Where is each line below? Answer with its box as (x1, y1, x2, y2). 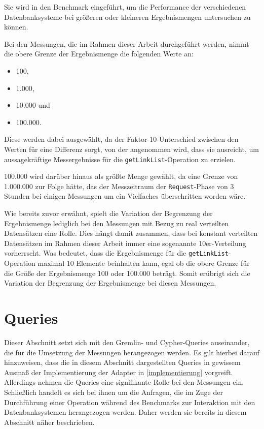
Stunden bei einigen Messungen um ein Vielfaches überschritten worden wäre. (4, 191, 246, 201)
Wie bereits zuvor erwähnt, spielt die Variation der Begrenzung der (4, 208, 213, 219)
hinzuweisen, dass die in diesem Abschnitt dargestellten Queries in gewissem (4, 357, 241, 367)
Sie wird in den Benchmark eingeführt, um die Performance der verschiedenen (4, 2, 246, 12)
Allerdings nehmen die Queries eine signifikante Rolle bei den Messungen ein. (4, 377, 244, 387)
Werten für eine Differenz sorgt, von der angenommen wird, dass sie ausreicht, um (4, 143, 259, 154)
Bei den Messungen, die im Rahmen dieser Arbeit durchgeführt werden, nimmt (4, 38, 249, 49)
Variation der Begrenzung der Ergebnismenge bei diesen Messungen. (4, 278, 216, 288)
